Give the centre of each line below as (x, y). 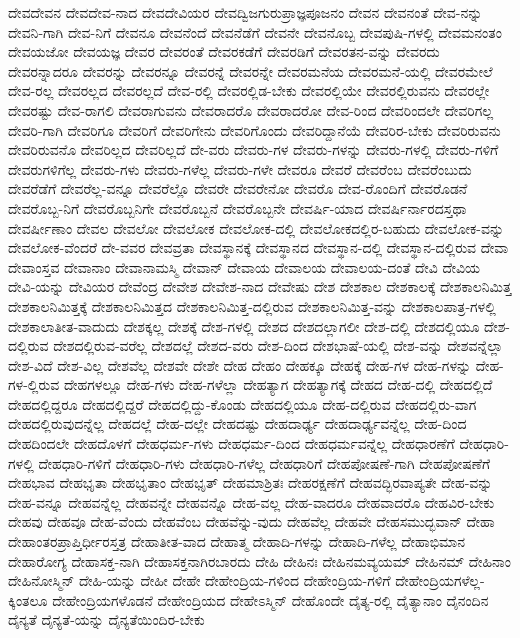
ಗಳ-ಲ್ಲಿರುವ (34, 384)
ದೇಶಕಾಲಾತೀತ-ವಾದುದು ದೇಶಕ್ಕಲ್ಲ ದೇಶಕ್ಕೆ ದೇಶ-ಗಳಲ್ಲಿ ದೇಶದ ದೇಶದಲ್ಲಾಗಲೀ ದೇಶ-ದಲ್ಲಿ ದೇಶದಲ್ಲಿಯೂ (244, 325)
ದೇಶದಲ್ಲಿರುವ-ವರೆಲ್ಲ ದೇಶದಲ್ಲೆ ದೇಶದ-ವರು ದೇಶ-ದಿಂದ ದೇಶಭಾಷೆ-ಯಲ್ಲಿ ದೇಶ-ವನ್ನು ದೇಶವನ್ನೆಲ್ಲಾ (278, 345)
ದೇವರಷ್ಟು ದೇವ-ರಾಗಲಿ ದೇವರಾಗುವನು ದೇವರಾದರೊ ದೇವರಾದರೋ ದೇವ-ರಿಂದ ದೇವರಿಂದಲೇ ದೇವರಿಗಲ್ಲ (251, 109)
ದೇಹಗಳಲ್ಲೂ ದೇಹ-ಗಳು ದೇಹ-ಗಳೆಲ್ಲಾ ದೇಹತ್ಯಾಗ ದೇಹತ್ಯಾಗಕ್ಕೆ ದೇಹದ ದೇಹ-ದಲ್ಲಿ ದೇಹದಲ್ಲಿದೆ (278, 384)
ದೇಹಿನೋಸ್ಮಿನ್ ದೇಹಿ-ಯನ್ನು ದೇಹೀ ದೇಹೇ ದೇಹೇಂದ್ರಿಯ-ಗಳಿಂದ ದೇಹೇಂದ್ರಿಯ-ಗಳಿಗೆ (199, 580)
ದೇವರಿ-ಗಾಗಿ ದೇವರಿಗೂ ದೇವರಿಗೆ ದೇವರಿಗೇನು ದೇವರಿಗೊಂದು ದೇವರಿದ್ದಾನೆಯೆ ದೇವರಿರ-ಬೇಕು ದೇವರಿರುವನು (254, 129)
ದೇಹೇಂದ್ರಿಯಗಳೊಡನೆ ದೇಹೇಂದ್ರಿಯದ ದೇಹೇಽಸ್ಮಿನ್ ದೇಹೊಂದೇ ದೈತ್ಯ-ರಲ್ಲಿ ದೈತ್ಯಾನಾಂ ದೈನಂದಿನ (270, 599)
